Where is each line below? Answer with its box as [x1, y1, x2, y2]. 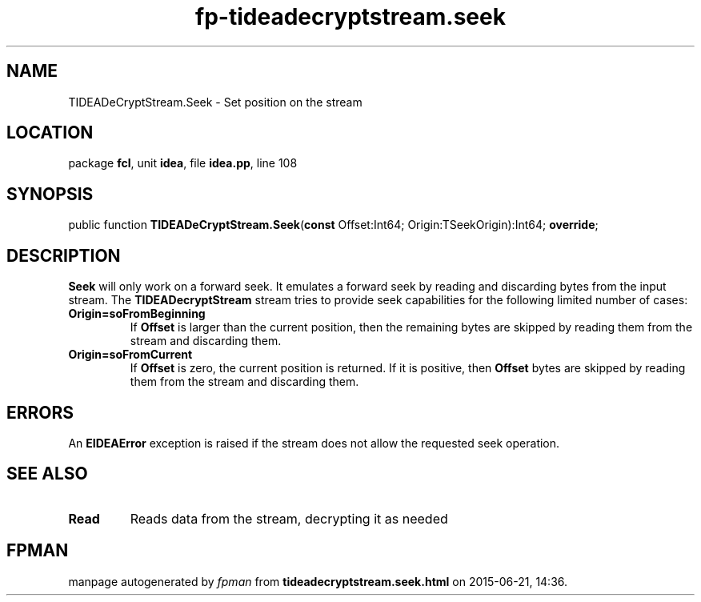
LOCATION [6, 122, 94, 143]
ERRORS [6, 402, 74, 423]
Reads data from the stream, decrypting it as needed [130, 510, 448, 527]
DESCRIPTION [6, 245, 121, 266]
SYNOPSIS [6, 183, 94, 204]
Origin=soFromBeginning [68, 307, 206, 321]
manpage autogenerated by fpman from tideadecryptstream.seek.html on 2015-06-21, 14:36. [68, 574, 568, 588]
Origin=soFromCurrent [68, 347, 193, 362]
